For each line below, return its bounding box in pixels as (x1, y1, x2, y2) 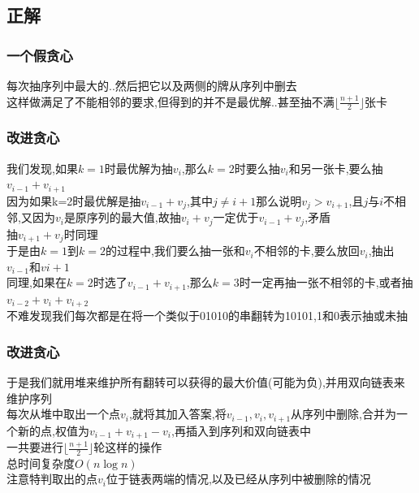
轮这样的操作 (93, 439, 162, 456)
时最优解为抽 (104, 159, 173, 176)
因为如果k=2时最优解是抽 (6, 192, 141, 209)
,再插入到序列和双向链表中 (171, 422, 311, 439)
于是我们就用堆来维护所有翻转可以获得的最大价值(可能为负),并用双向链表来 (6, 373, 405, 390)
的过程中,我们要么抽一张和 (105, 242, 245, 259)
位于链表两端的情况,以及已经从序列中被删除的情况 (106, 470, 371, 487)
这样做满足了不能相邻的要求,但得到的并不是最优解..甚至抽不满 (6, 93, 335, 110)
